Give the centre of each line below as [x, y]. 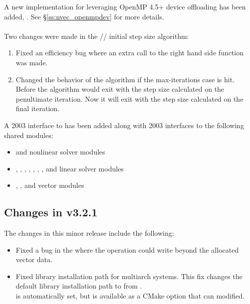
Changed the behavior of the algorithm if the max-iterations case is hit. [125, 79]
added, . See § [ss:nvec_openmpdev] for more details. [84, 16]
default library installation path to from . [79, 286]
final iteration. [37, 108]
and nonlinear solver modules [60, 152]
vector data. [34, 259]
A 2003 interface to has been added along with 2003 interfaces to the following [124, 125]
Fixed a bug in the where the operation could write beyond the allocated [127, 249]
